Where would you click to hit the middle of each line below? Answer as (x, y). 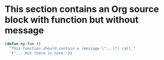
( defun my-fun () (23, 43)
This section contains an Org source (82, 9)
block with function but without (72, 20)
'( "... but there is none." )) (41, 53)
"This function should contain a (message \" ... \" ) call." (72, 48)
